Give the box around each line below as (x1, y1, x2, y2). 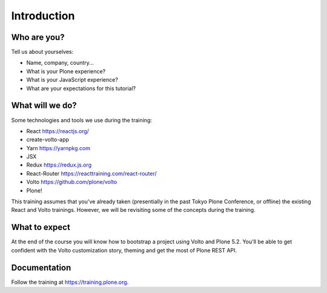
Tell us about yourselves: (11, 48, 74, 56)
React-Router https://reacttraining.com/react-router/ (26, 170, 157, 177)
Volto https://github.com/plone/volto (26, 179, 117, 186)
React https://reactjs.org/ (26, 127, 89, 134)
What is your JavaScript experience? (26, 76, 118, 84)
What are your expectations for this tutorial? (26, 85, 136, 92)
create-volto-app (26, 136, 70, 143)
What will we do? (11, 100, 77, 111)
